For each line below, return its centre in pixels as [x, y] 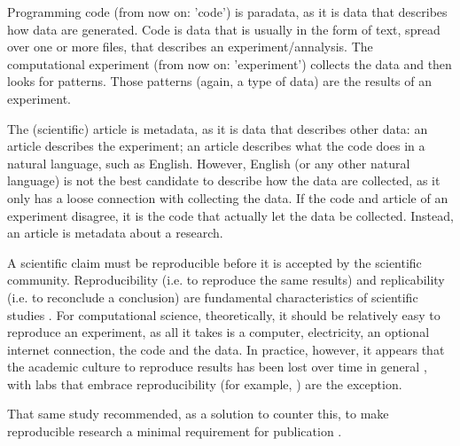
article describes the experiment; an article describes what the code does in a [216, 146]
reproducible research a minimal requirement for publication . [175, 431]
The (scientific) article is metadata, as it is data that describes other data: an [218, 128]
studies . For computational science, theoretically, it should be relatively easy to [224, 314]
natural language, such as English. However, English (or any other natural [209, 163]
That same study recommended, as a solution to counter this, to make [198, 414]
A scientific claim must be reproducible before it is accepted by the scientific [214, 262]
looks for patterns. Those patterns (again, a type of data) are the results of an [219, 81]
